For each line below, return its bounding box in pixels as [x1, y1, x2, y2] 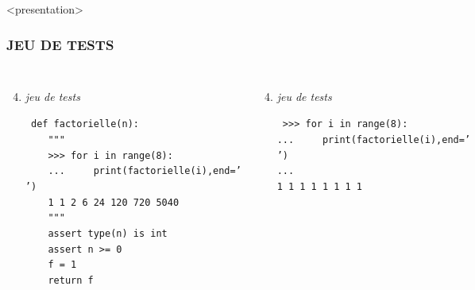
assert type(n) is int [48, 228, 168, 239]
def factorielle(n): [30, 118, 139, 130]
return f [48, 274, 94, 286]
